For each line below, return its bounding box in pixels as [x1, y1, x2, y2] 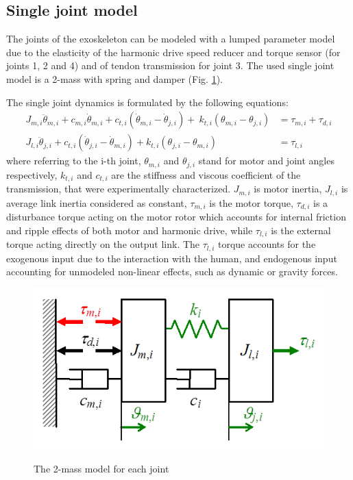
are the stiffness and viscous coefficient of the [111, 167, 301, 181]
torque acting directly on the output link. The [6, 237, 200, 251]
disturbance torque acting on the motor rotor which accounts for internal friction [6, 210, 346, 224]
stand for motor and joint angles [198, 153, 334, 168]
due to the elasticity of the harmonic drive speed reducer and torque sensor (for [6, 45, 341, 59]
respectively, [6, 167, 58, 181]
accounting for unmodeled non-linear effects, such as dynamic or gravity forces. [6, 264, 338, 279]
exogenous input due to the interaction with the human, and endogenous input [6, 251, 337, 265]
